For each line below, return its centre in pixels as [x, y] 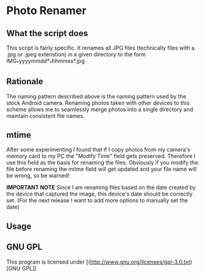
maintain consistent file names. [46, 116]
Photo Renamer [47, 11]
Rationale [25, 82]
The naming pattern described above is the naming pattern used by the [96, 96]
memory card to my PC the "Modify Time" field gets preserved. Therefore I [101, 156]
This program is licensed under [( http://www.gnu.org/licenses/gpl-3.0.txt [99, 262]
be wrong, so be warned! [38, 175]
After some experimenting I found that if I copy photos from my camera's [98, 150]
